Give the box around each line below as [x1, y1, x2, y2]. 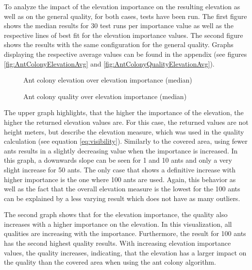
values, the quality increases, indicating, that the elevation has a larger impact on [4, 247, 247, 257]
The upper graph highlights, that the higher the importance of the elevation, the [4, 107, 244, 118]
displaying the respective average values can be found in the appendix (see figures [4, 49, 247, 59]
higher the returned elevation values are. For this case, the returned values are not [4, 117, 249, 127]
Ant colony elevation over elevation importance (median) [23, 75, 192, 85]
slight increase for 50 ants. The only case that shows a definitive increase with [4, 164, 235, 174]
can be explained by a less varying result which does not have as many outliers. [4, 193, 240, 203]
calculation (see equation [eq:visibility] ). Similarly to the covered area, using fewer [4, 136, 248, 146]
